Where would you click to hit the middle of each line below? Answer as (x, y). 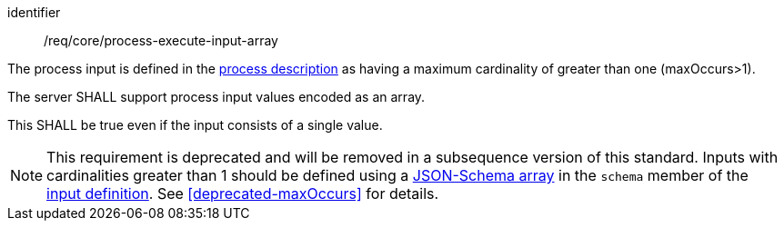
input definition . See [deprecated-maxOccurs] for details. (243, 193)
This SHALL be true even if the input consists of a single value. (195, 125)
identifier (34, 12)
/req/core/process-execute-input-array (161, 40)
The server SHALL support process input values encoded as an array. (216, 97)
